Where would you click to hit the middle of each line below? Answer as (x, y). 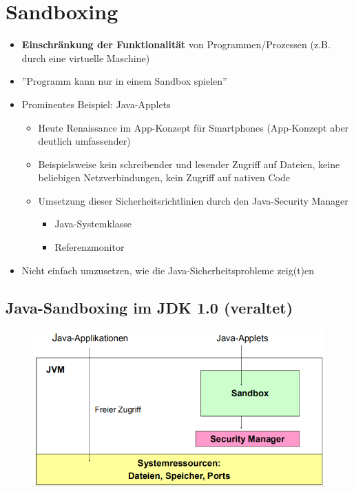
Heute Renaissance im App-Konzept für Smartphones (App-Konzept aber (194, 127)
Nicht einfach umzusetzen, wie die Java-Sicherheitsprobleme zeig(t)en (168, 270)
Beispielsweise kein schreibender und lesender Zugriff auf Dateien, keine (189, 164)
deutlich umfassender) (84, 141)
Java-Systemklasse (93, 224)
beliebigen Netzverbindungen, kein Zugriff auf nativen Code (164, 177)
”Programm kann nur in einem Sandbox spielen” (124, 81)
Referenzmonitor (90, 247)
